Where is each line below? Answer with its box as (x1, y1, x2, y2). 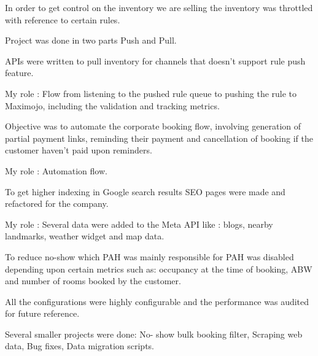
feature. (5, 66, 34, 79)
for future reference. (5, 307, 80, 320)
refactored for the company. (5, 197, 109, 210)
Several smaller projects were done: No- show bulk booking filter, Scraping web (5, 327, 303, 340)
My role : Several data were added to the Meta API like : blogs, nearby (5, 217, 273, 230)
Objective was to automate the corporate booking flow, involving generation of (5, 120, 301, 133)
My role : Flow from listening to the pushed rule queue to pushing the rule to (5, 87, 297, 99)
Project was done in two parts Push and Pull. (5, 34, 177, 47)
